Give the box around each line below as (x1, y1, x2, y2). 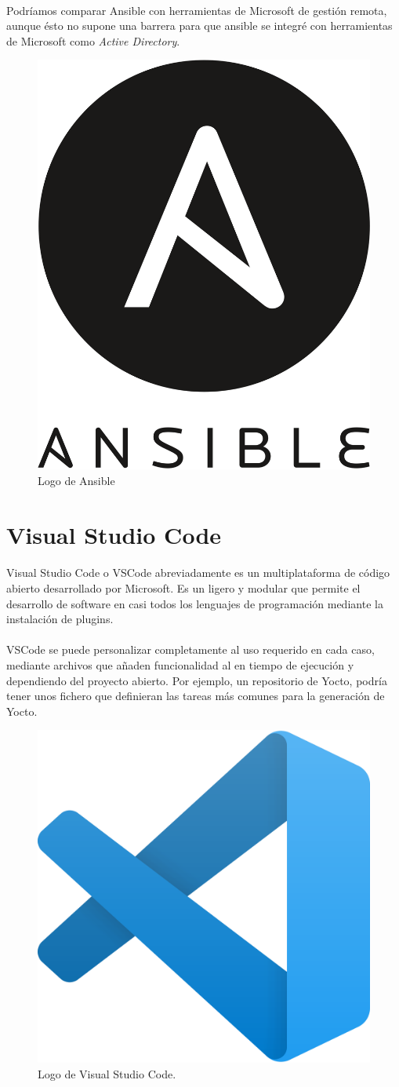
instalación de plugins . (6, 611, 114, 627)
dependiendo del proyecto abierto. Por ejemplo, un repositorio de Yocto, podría (6, 672, 387, 688)
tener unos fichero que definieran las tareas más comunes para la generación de (6, 688, 385, 704)
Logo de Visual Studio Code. (38, 1065, 176, 1082)
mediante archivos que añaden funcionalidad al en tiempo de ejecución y (6, 656, 354, 673)
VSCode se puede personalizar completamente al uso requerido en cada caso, (6, 641, 375, 658)
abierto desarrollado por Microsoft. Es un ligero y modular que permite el (6, 579, 361, 596)
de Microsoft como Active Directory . (6, 32, 180, 49)
